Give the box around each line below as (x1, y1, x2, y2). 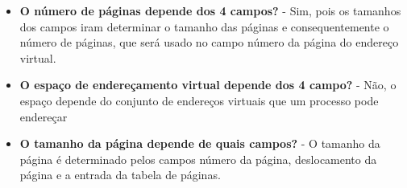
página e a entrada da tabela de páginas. (19, 166, 221, 183)
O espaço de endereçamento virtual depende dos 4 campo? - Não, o (19, 76, 397, 93)
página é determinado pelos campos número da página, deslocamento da (19, 150, 377, 167)
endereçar (19, 108, 68, 125)
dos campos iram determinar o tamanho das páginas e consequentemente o (19, 18, 389, 35)
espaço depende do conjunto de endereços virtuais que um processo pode (19, 92, 379, 108)
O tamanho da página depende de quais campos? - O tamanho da (19, 135, 380, 152)
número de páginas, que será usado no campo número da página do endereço (19, 34, 399, 51)
